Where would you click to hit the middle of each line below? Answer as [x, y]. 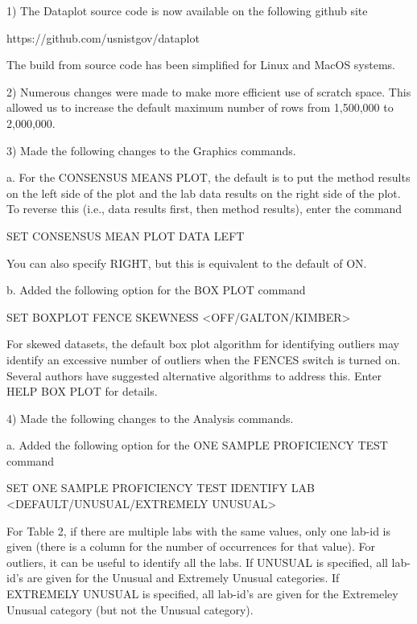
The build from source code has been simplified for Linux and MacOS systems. [201, 65]
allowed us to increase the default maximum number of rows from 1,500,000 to [200, 107]
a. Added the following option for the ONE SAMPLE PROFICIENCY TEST [197, 445]
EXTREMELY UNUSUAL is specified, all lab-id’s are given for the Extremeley [202, 594]
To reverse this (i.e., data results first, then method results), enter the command [204, 209]
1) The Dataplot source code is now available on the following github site [187, 10]
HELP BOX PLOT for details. [82, 391]
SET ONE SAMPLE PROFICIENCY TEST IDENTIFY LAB [161, 488]
